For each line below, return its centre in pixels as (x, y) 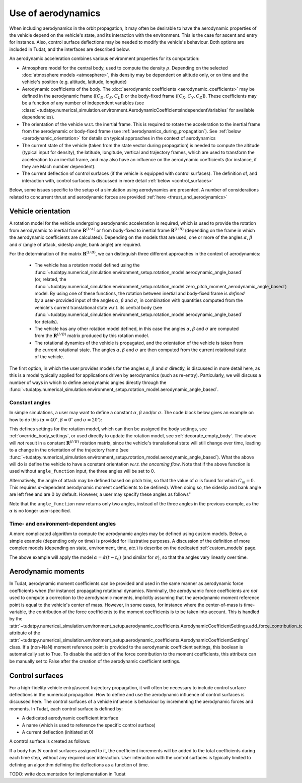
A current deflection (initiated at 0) (58, 732)
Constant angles (30, 402)
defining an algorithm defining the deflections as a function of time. (79, 765)
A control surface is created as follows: (50, 741)
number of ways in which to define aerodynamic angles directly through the (88, 382)
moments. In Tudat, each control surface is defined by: (66, 708)
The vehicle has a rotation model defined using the (87, 265)
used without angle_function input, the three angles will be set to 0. (82, 471)
